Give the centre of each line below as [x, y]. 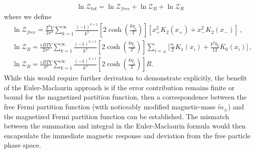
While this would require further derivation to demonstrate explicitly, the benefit [126, 78]
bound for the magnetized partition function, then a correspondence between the [125, 97]
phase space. [23, 145]
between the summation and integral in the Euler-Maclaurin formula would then [125, 126]
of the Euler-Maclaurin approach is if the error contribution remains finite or [119, 87]
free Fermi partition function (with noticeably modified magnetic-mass [110, 106]
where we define [28, 16]
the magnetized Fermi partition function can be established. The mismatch [117, 116]
